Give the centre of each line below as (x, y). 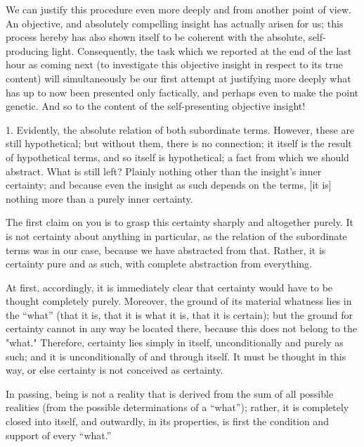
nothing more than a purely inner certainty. (99, 198)
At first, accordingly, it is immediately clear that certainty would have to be (169, 287)
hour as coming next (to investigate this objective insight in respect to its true (174, 64)
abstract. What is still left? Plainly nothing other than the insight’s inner (164, 171)
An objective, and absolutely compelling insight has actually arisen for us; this (175, 23)
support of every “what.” (59, 435)
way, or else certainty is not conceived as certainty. (115, 370)
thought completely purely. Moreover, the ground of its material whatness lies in (179, 301)
